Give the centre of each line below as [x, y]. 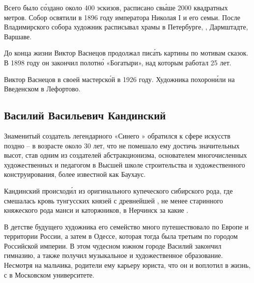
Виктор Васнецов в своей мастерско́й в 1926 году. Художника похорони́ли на [119, 79]
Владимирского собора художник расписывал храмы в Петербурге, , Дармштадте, [126, 27]
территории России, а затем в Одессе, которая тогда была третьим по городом [121, 236]
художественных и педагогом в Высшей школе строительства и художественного [125, 164]
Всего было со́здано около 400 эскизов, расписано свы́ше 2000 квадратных [116, 7]
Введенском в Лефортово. [42, 89]
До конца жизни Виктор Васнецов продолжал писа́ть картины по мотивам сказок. [126, 53]
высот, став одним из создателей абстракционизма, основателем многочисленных [126, 155]
